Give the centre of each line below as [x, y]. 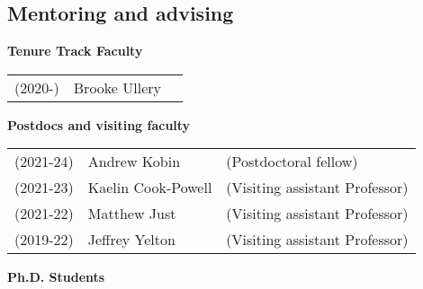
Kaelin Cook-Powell [150, 188]
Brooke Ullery [117, 87]
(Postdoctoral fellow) [292, 162]
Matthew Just [132, 214]
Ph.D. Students [56, 277]
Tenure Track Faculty [75, 51]
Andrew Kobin [134, 162]
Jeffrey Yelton [131, 240]
